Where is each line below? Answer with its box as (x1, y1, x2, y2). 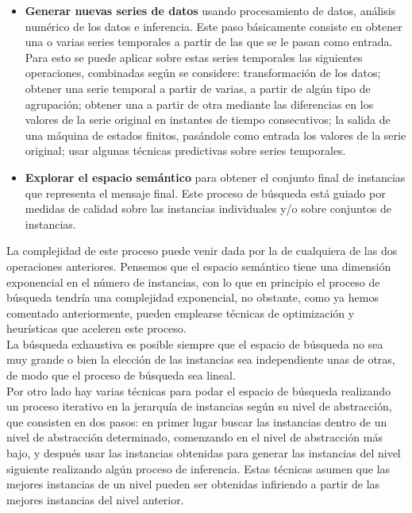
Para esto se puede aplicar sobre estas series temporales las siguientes (25, 48, 363, 65)
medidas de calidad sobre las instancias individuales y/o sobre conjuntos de (25, 200, 391, 217)
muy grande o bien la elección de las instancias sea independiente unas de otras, (6, 351, 395, 368)
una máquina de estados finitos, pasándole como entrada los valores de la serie (25, 126, 406, 143)
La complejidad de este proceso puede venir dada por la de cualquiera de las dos (6, 242, 398, 259)
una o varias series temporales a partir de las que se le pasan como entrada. (25, 33, 393, 50)
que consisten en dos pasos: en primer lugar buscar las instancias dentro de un (6, 413, 387, 430)
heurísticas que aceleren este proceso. (6, 320, 187, 337)
